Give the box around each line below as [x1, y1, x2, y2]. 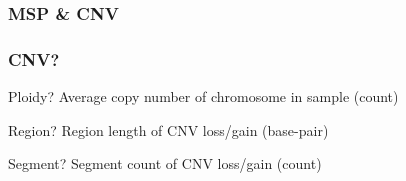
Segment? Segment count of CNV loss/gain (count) [8, 153, 322, 174]
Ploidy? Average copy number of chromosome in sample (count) [8, 86, 399, 107]
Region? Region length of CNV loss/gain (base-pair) [8, 119, 329, 140]
